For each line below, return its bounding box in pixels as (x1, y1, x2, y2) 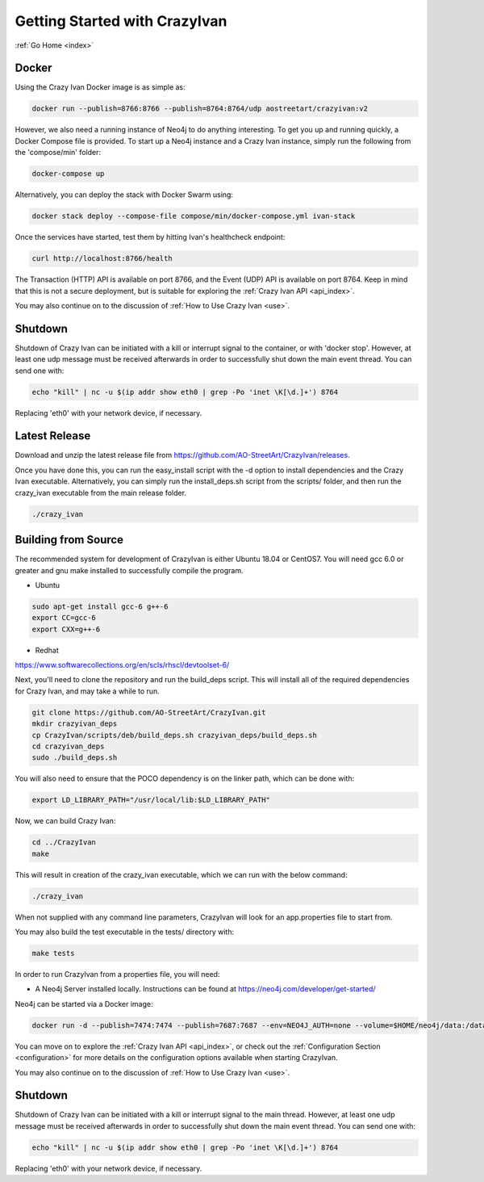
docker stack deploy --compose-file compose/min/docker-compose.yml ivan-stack (31, 212, 356, 221)
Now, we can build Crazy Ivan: (15, 816, 116, 826)
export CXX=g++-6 (31, 624, 101, 634)
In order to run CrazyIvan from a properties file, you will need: (15, 970, 220, 979)
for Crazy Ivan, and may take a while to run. (15, 686, 161, 696)
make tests (31, 949, 75, 958)
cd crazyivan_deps (31, 741, 105, 751)
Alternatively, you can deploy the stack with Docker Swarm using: (15, 190, 234, 199)
